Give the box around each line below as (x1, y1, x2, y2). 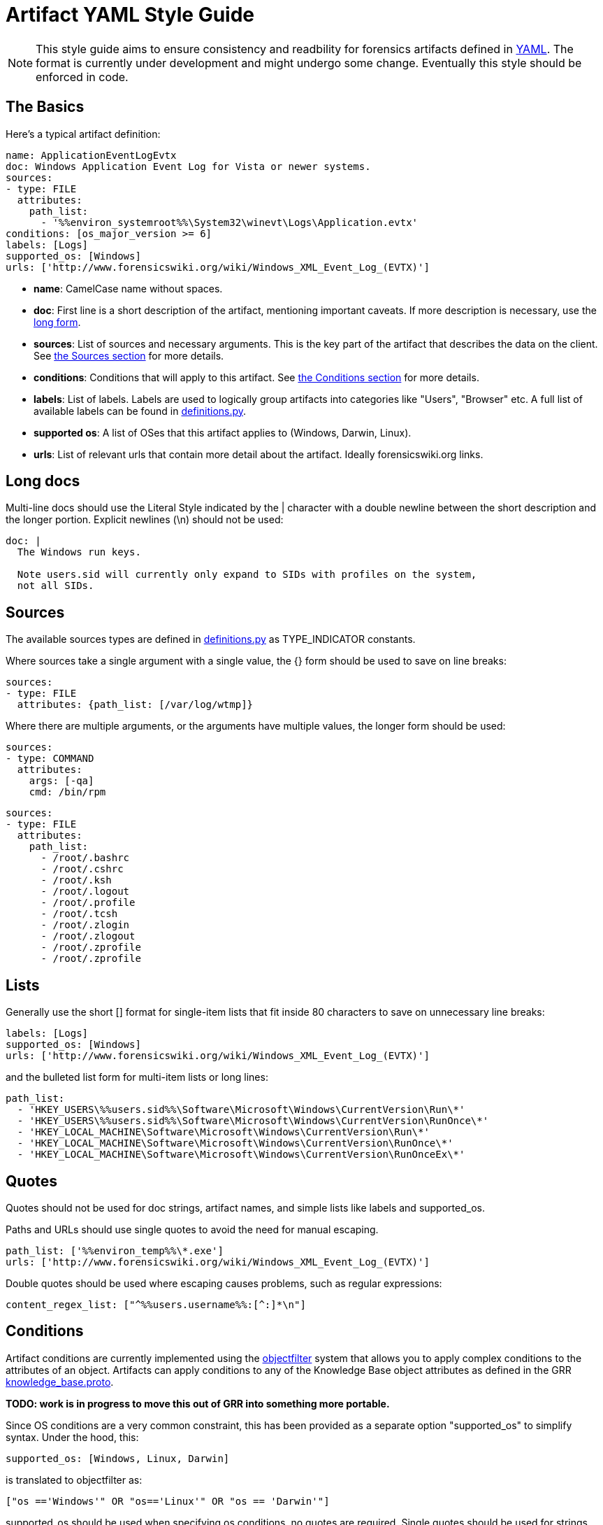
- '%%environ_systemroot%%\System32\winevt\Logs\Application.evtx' (41, 216, 419, 228)
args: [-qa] (29, 775, 94, 787)
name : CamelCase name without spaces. (34, 282, 223, 295)
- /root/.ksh (41, 874, 112, 886)
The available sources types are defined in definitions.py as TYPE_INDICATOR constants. (6, 633, 416, 646)
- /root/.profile (41, 897, 136, 909)
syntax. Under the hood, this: (6, 1431, 139, 1443)
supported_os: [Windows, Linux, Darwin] (6, 1452, 230, 1464)
